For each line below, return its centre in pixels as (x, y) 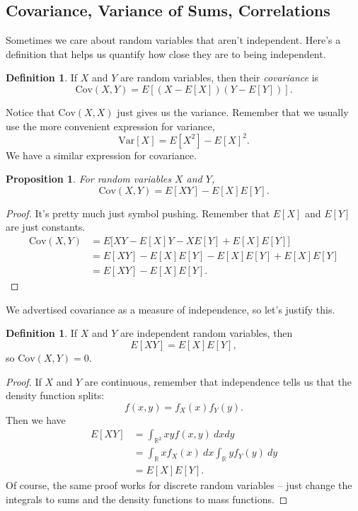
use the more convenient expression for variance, (110, 126)
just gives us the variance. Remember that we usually (233, 111)
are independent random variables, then (207, 333)
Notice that (30, 111)
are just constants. (46, 227)
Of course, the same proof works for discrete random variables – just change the (179, 484)
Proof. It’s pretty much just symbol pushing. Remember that (138, 213)
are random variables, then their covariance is (220, 77)
